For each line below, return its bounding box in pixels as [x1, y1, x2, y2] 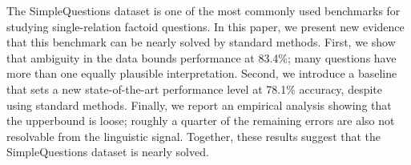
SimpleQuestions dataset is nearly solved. [6, 143, 209, 160]
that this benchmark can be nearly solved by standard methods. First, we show [6, 34, 396, 50]
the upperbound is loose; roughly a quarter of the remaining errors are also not [6, 112, 395, 129]
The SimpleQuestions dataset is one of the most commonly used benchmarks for [6, 2, 401, 18]
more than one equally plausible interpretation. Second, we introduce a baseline [6, 65, 397, 82]
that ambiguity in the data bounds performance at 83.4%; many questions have [6, 49, 397, 66]
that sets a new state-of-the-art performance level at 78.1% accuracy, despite [6, 80, 383, 97]
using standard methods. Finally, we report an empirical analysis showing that [6, 96, 392, 113]
